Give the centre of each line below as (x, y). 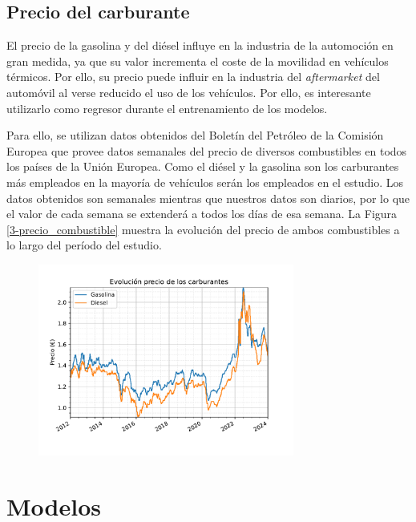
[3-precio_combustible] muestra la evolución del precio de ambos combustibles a (203, 229)
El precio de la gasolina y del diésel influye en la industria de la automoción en (200, 45)
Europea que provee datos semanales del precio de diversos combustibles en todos (207, 150)
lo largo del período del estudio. (84, 245)
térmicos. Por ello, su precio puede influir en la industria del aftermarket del (193, 77)
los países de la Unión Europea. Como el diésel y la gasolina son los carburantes (203, 166)
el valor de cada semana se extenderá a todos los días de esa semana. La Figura (202, 214)
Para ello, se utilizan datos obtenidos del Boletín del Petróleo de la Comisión (195, 135)
